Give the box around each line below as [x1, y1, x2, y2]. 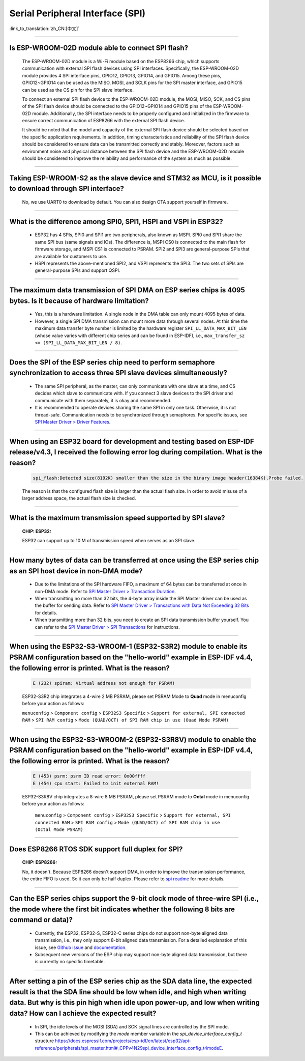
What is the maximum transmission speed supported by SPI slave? [9, 514, 226, 522]
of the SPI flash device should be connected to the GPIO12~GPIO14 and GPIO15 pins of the [22, 103, 212, 109]
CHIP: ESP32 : [22, 528, 52, 534]
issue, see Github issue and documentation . [35, 944, 127, 951]
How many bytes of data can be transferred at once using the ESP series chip [9, 556, 259, 565]
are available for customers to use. [35, 253, 108, 259]
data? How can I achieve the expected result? [9, 1009, 157, 1018]
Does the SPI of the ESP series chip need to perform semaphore [9, 358, 215, 367]
